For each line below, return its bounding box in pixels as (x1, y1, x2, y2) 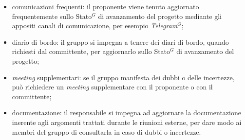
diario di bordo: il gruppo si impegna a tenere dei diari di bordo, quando (12, 36, 229, 47)
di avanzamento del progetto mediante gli (98, 11, 222, 21)
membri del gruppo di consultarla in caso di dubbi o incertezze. (12, 126, 201, 137)
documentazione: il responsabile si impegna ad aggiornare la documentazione (12, 107, 241, 118)
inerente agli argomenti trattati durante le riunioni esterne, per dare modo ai (12, 117, 242, 127)
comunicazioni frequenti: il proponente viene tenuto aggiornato (12, 1, 199, 11)
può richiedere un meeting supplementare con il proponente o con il (12, 82, 213, 92)
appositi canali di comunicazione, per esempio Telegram (12, 20, 178, 31)
